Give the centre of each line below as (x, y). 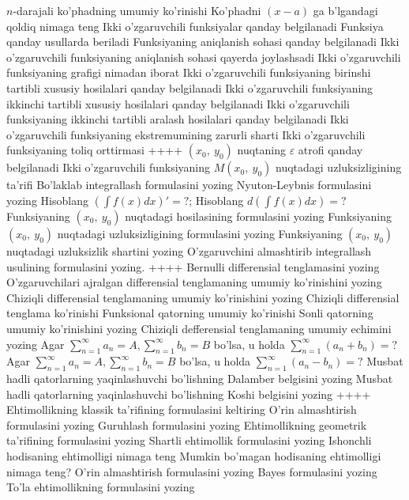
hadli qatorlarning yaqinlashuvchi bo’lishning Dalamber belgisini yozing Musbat (200, 379)
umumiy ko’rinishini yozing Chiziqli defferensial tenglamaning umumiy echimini (199, 328)
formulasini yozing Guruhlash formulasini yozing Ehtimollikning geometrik (187, 424)
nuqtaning (261, 150)
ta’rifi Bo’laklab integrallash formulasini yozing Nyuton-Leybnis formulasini (189, 185)
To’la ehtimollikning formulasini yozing (101, 487)
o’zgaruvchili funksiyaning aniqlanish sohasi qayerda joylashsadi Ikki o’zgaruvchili (204, 57)
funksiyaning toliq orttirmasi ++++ (95, 150)
